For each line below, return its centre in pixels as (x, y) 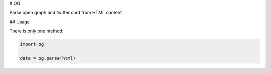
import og (32, 44)
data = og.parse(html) (48, 58)
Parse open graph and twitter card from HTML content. (66, 13)
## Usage (20, 22)
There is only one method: (36, 31)
